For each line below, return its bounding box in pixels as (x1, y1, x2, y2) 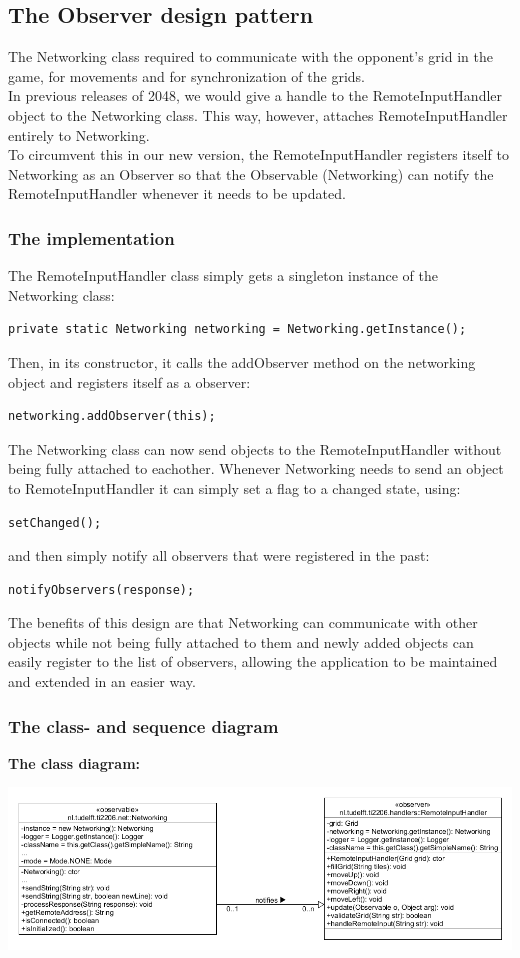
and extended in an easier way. (8, 671, 196, 692)
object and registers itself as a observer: (8, 371, 251, 392)
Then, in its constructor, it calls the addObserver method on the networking (8, 351, 476, 372)
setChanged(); (8, 515, 102, 530)
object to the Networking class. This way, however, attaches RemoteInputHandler (8, 104, 508, 125)
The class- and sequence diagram (8, 713, 279, 738)
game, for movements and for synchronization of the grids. (8, 65, 365, 86)
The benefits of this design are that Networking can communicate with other (8, 612, 478, 633)
